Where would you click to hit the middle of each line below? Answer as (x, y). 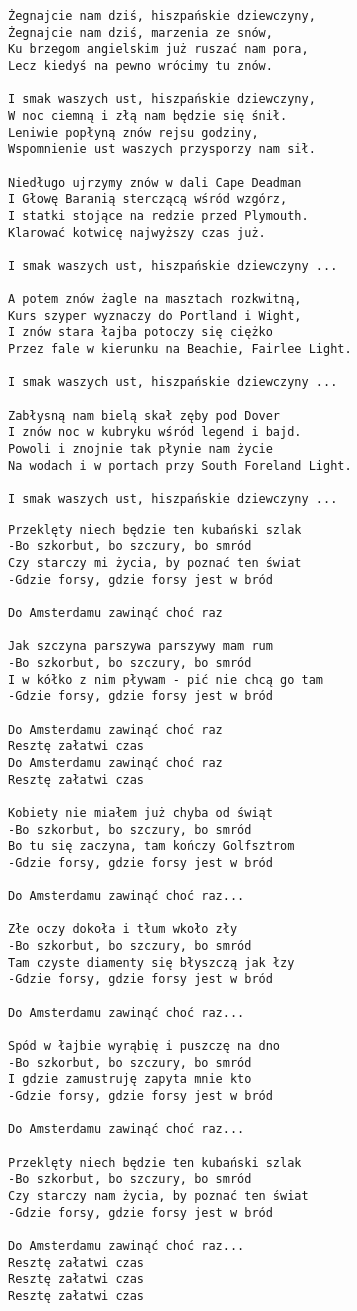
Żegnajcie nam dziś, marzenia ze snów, (140, 32)
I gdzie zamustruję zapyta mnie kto (130, 1079)
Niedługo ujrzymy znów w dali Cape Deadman (155, 182)
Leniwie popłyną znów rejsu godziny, (133, 132)
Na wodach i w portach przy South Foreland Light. (180, 465)
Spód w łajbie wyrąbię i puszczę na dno (144, 1046)
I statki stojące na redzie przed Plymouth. (158, 215)
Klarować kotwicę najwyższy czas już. (137, 232)
